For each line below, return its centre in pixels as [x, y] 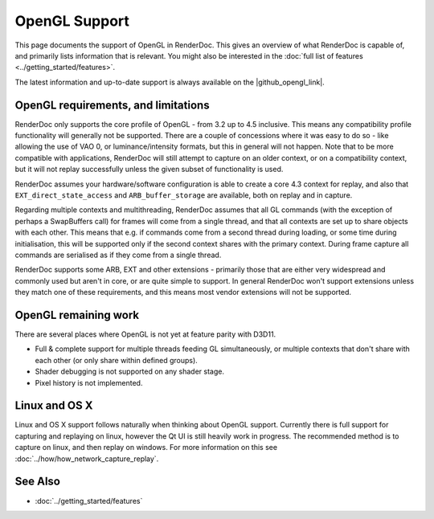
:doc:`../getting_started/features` [89, 501]
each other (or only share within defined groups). [117, 360]
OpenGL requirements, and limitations [112, 105]
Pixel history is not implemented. [89, 382]
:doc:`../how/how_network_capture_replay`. [87, 459]
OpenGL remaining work [77, 315]
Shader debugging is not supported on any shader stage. [130, 372]
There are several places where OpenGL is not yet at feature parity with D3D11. [145, 334]
